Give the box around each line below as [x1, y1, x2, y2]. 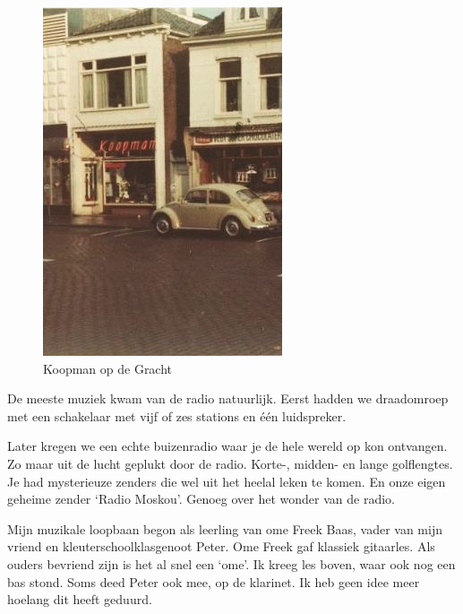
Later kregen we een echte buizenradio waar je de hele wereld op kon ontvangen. [7, 437, 448, 455]
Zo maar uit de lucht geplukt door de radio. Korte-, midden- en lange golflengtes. [7, 454, 453, 472]
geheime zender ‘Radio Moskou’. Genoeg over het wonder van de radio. [7, 489, 395, 508]
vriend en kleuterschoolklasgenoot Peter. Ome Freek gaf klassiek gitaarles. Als [7, 537, 435, 556]
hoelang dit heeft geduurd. [7, 590, 152, 609]
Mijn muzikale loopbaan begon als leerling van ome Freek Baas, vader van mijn [7, 519, 442, 538]
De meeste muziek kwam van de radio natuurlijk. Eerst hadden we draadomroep [7, 389, 449, 408]
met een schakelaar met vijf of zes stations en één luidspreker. [7, 406, 347, 425]
